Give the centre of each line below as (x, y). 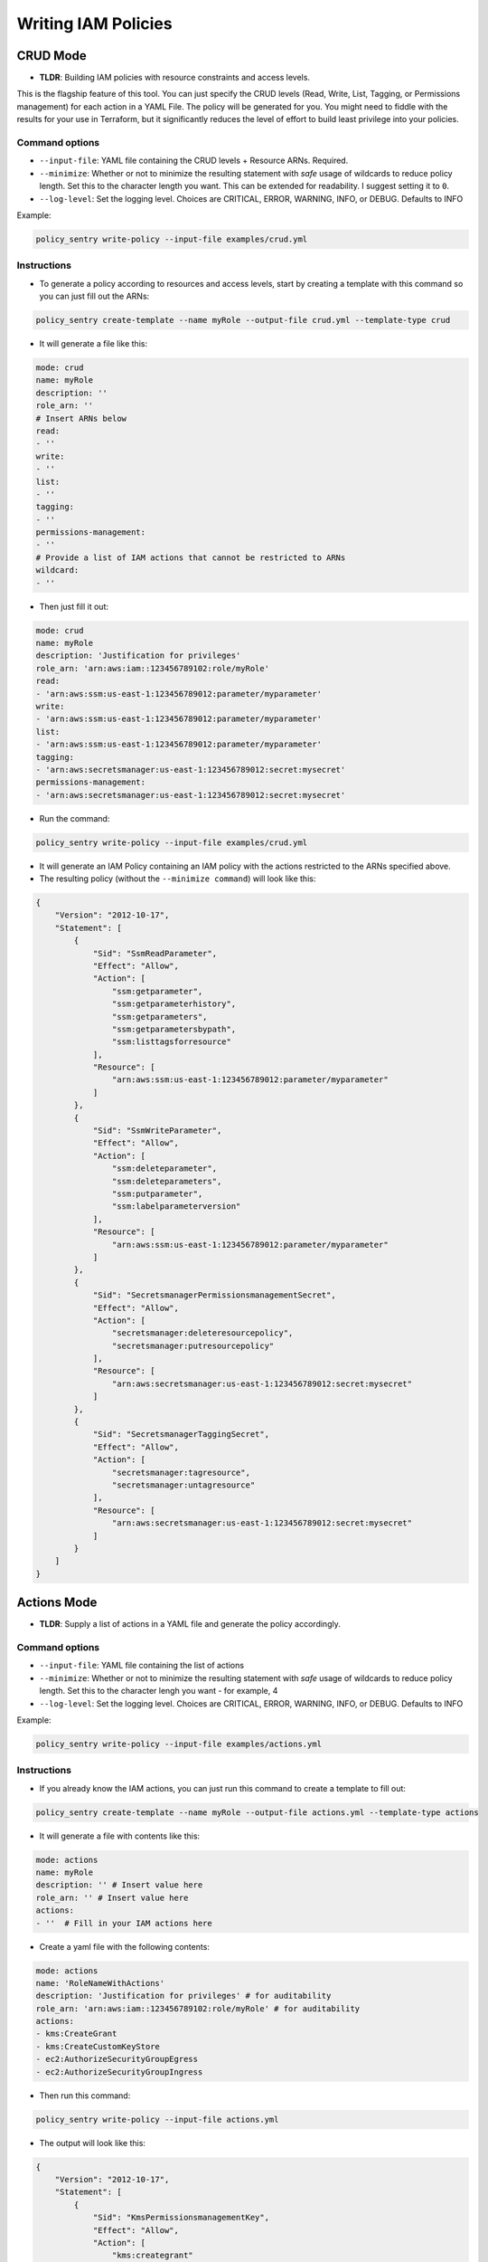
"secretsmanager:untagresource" (183, 1485)
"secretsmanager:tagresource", (181, 1472)
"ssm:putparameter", (157, 1194)
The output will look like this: (93, 2143)
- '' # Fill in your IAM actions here (124, 1923)
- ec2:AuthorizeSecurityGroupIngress (119, 2072)
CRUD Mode (52, 56)
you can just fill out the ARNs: (94, 296)
